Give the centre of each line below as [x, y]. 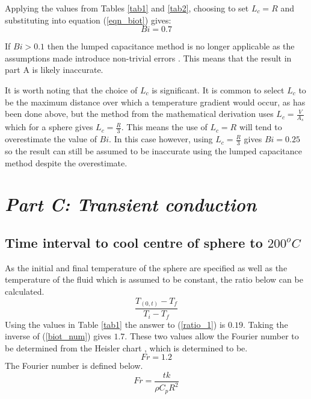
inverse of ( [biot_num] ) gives [58, 336]
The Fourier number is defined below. [74, 366]
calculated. [25, 291]
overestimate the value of [51, 139]
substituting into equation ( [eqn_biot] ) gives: [88, 20]
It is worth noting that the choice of [71, 90]
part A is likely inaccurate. [54, 70]
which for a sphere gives [49, 127]
